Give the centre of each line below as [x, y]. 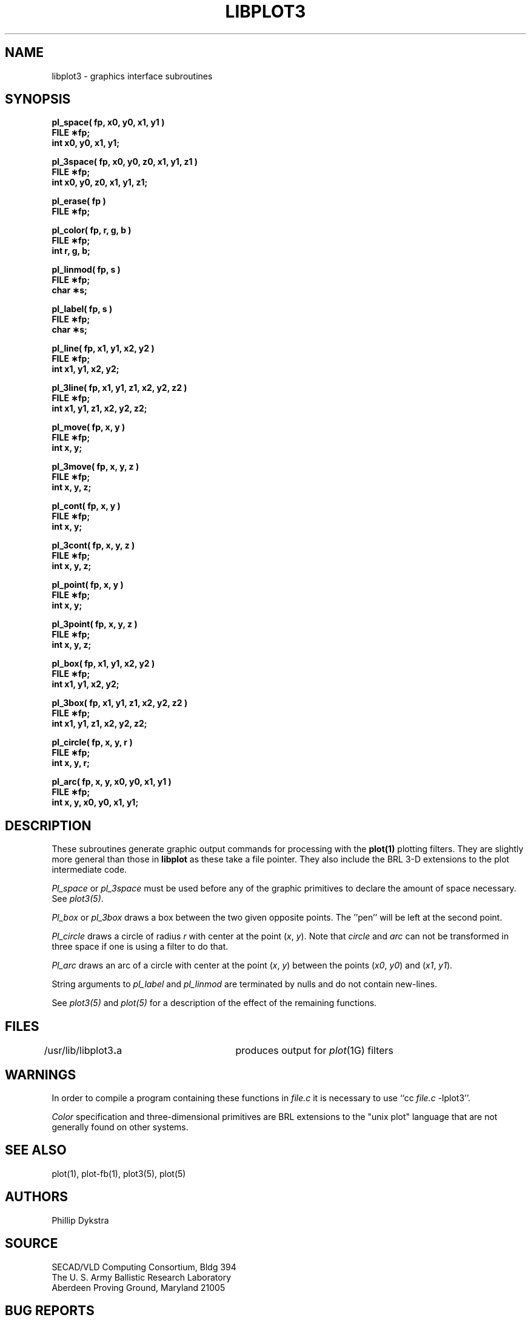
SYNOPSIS [38, 99]
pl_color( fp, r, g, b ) [92, 230]
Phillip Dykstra [80, 1220]
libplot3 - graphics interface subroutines [132, 76]
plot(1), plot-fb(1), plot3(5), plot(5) [119, 1173]
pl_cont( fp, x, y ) [86, 506]
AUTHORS [37, 1197]
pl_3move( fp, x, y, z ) [95, 467]
